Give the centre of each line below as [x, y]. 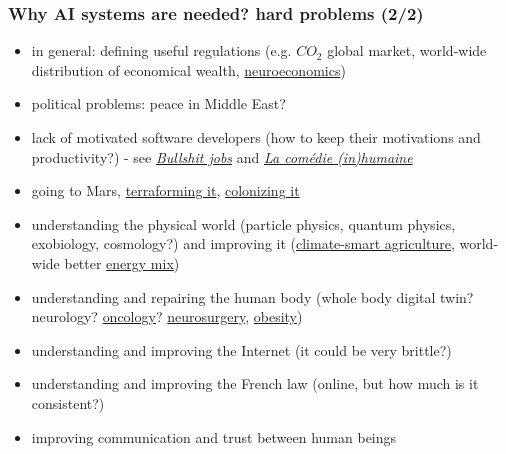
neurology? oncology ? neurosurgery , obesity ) [167, 316]
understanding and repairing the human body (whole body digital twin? [252, 296]
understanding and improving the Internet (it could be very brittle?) [241, 349]
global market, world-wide [407, 50]
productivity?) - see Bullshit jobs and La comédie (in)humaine [222, 156]
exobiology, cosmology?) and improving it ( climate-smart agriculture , [243, 243]
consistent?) [68, 402]
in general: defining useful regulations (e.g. [161, 50]
